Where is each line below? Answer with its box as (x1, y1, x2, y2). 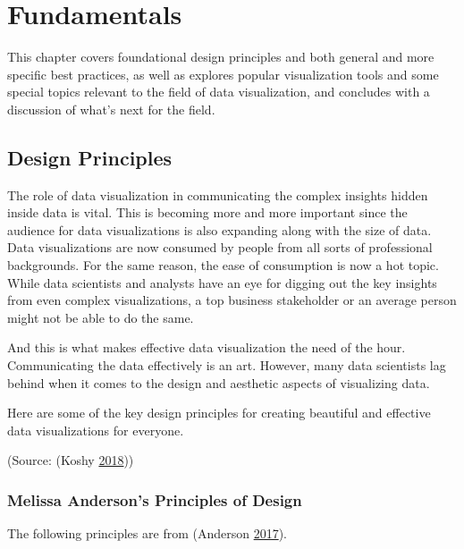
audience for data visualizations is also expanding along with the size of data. (7, 220, 432, 239)
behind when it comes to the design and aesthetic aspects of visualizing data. (7, 373, 430, 392)
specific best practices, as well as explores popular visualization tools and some (7, 64, 439, 83)
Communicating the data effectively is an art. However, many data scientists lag (7, 356, 446, 375)
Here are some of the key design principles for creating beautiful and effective (7, 403, 431, 422)
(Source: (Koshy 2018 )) (7, 451, 134, 469)
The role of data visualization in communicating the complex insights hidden (7, 185, 428, 204)
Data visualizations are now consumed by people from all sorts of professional (7, 238, 433, 257)
